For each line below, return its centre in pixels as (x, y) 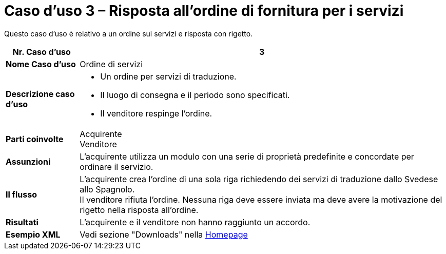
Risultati (22, 222)
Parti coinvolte (35, 139)
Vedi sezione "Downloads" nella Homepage (164, 234)
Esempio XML (33, 234)
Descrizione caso (40, 94)
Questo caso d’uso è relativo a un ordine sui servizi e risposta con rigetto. (129, 33)
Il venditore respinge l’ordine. (156, 113)
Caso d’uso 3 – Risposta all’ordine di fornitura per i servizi (204, 11)
